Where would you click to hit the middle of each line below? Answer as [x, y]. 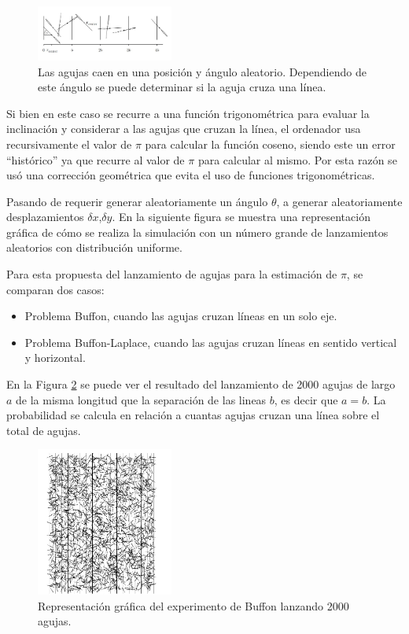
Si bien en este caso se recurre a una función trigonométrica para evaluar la [188, 113]
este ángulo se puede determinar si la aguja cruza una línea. [182, 87]
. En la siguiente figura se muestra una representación [241, 217]
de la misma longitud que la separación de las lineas [141, 399]
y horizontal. [55, 358]
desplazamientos [45, 217]
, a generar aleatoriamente [339, 201]
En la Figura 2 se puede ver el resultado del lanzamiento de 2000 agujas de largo [201, 384]
